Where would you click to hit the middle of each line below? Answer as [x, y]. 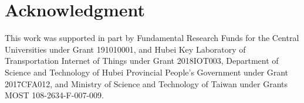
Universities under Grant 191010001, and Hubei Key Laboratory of [125, 49]
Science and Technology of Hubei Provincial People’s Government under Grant [147, 72]
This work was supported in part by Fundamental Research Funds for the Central [152, 38]
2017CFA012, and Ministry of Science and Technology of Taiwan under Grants [146, 83]
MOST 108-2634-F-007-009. [54, 95]
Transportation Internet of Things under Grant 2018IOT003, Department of [142, 61]
